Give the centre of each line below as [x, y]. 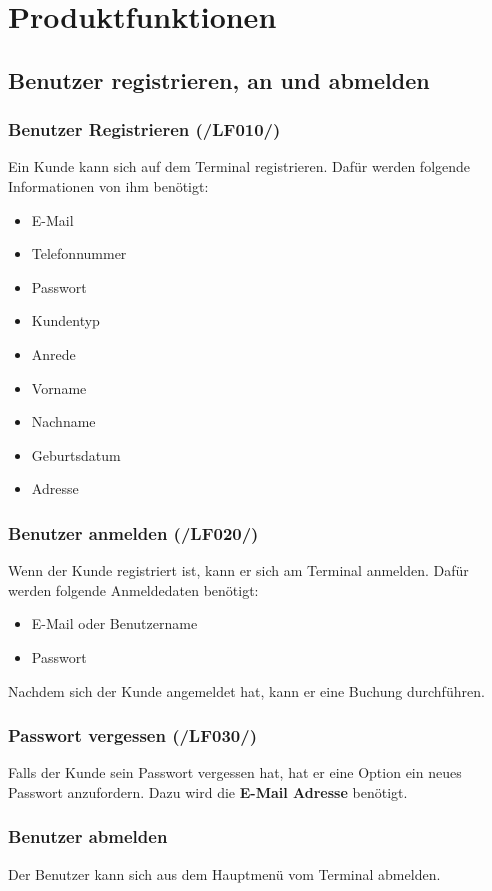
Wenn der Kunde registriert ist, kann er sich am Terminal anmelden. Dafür [238, 570]
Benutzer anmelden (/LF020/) [133, 532]
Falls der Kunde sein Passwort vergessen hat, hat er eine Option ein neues [235, 772]
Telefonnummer [79, 253]
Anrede [53, 353]
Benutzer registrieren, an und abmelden [219, 79]
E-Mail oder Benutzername [114, 623]
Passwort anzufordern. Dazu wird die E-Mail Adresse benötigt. [208, 791]
